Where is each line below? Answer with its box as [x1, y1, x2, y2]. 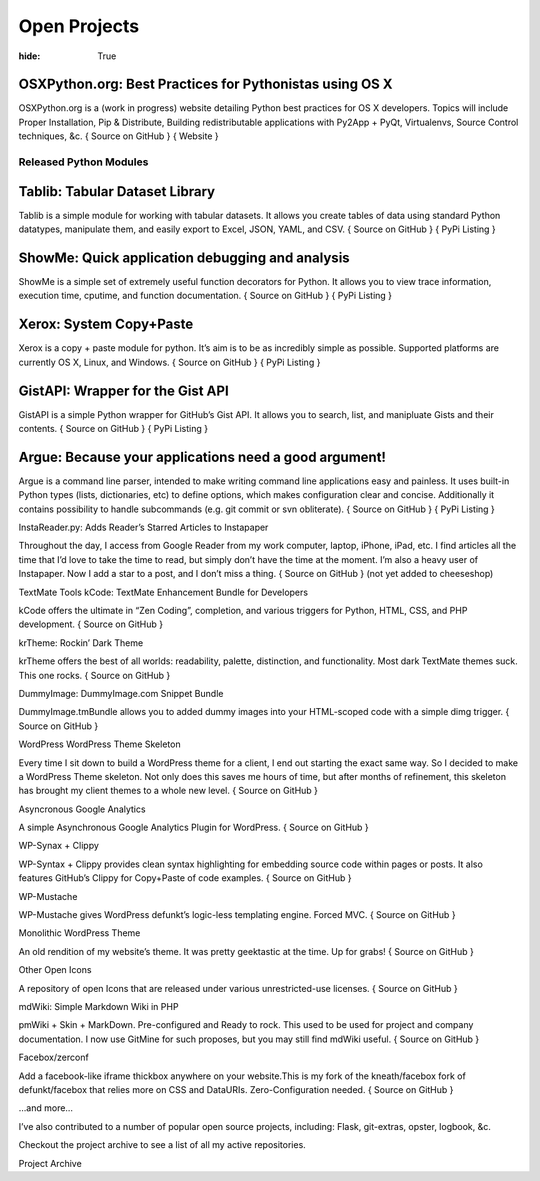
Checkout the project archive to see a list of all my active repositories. [18, 1139, 307, 1151]
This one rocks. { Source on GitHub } [18, 669, 171, 681]
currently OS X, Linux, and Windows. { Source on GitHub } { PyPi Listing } [18, 356, 321, 368]
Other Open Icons [18, 964, 92, 976]
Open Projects [18, 15, 140, 37]
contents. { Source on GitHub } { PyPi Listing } [18, 422, 209, 434]
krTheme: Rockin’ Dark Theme [18, 636, 144, 649]
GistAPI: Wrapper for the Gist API [18, 382, 229, 399]
